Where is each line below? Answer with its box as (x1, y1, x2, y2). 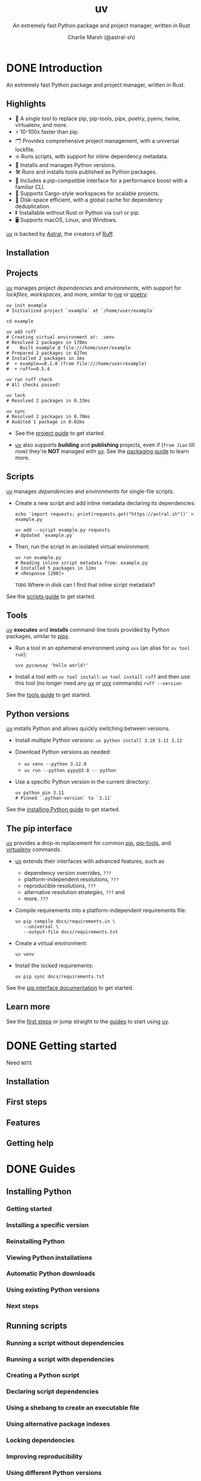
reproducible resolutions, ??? (24, 882, 97, 889)
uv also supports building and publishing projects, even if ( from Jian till (14, 441, 195, 448)
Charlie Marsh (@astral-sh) (67, 33, 136, 41)
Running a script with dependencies (6, 1355, 115, 1363)
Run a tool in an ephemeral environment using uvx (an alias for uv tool (14, 644, 190, 652)
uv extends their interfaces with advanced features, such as (14, 857, 165, 865)
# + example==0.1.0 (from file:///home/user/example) (6, 361, 147, 367)
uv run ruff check (6, 376, 53, 382)
